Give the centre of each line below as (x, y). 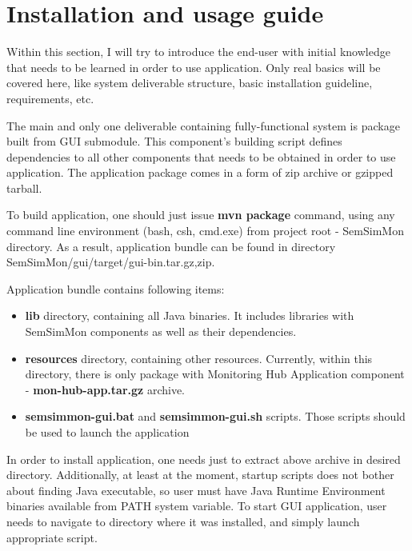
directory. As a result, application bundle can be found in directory (171, 246)
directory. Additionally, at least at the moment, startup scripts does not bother (200, 475)
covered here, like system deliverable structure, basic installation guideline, (190, 83)
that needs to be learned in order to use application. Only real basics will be (194, 67)
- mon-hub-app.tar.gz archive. (105, 389)
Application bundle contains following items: (116, 288)
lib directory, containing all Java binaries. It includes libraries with (190, 315)
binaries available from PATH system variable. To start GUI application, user (197, 506)
